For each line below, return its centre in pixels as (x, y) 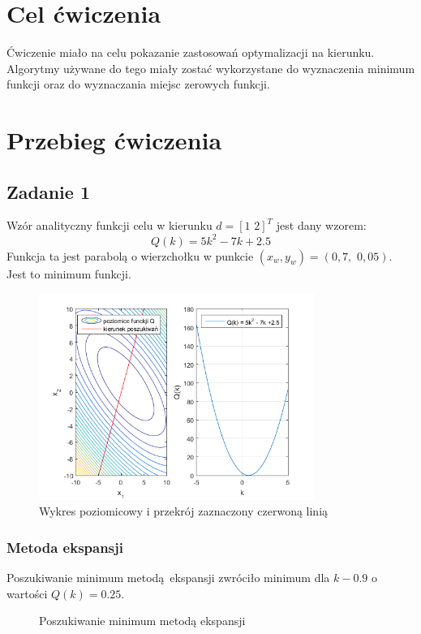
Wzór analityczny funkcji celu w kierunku (110, 225)
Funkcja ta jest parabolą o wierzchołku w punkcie (130, 255)
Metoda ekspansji (65, 547)
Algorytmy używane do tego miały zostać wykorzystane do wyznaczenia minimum (211, 68)
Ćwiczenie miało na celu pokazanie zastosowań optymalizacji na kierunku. (191, 52)
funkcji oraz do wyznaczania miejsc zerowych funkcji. (138, 84)
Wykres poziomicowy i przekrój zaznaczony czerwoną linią (184, 511)
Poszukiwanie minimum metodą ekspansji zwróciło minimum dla (168, 577)
